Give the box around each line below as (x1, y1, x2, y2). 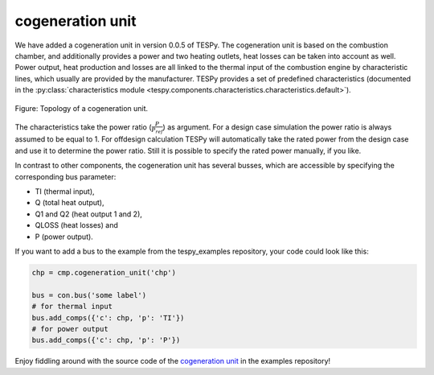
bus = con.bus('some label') (31, 291, 147, 299)
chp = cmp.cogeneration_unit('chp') (31, 268, 177, 277)
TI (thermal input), (35, 187, 96, 196)
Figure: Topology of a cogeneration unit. (14, 103, 149, 113)
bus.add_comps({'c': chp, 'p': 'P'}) (31, 336, 181, 345)
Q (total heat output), (35, 198, 104, 208)
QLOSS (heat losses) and (35, 220, 118, 230)
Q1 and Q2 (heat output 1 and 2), (35, 209, 142, 219)
